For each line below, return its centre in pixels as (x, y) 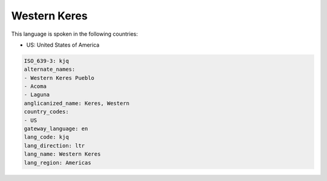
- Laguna (37, 95)
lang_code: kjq (46, 137)
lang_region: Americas (58, 163)
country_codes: (46, 112)
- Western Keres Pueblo (59, 78)
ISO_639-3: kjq (46, 61)
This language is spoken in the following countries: (74, 34)
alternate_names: (50, 69)
